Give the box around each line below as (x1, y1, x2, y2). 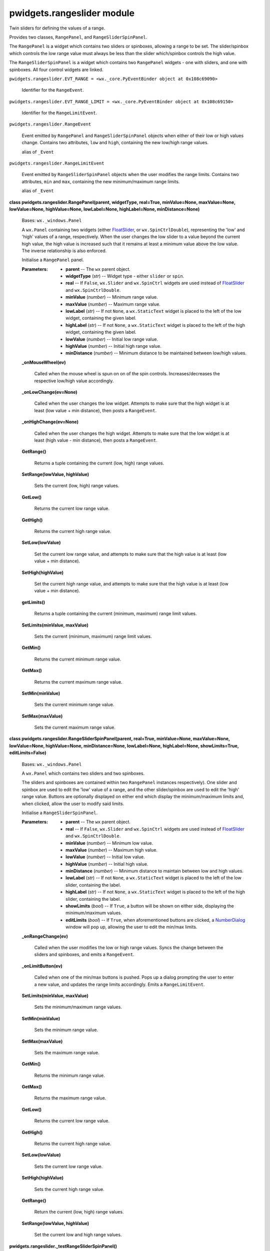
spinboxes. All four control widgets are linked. (9, 67, 103, 73)
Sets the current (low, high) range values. (34, 483, 119, 489)
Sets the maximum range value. (34, 1049, 99, 1055)
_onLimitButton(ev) (21, 963, 62, 969)
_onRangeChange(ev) (21, 933, 68, 939)
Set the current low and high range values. (34, 1231, 122, 1238)
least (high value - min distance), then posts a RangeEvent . (34, 437, 157, 443)
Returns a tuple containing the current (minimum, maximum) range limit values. (34, 610, 197, 616)
